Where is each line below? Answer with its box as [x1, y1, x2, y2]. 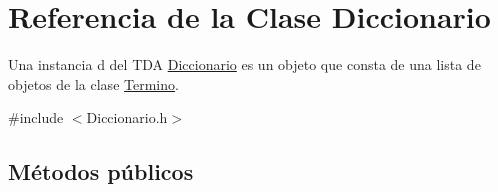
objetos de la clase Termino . [8, 73, 179, 94]
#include [8, 107, 64, 128]
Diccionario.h [86, 107, 168, 128]
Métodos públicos [8, 156, 194, 187]
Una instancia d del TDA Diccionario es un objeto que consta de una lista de [8, 54, 481, 75]
